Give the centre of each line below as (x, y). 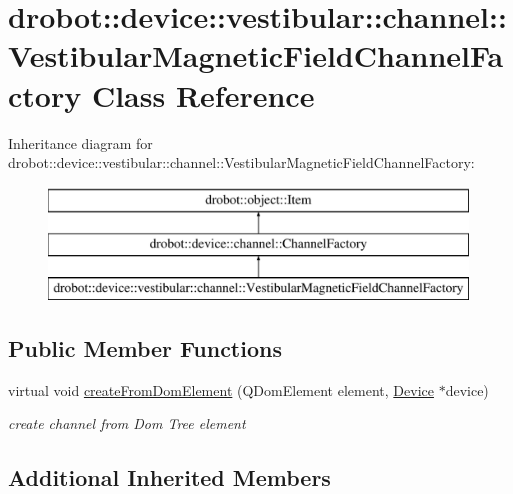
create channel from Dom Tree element (127, 423)
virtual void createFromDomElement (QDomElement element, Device (221, 389)
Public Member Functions (145, 348)
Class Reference (203, 94)
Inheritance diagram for (80, 142)
